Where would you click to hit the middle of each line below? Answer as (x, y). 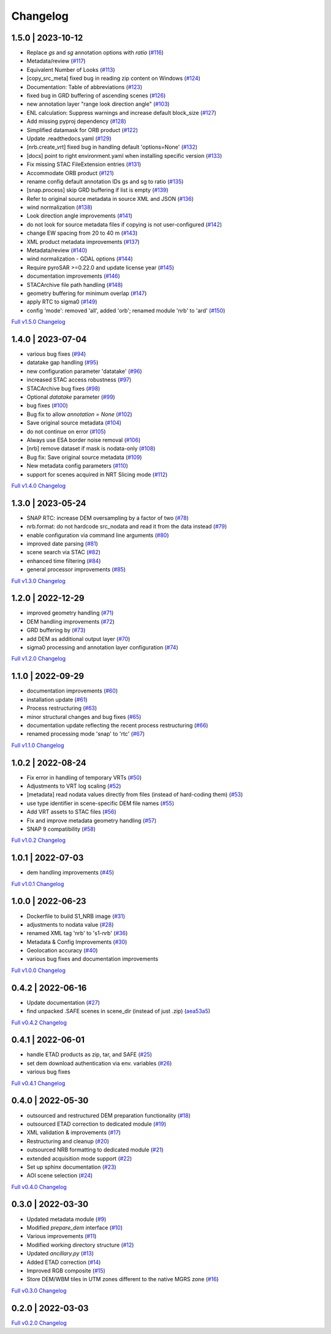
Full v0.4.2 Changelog (39, 1022)
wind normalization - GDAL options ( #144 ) (80, 259)
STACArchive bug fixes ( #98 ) (63, 388)
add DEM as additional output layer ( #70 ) (78, 638)
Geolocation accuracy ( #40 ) (62, 951)
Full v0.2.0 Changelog (39, 1323)
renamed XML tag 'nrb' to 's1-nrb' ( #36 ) (77, 933)
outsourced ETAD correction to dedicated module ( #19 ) (97, 1124)
